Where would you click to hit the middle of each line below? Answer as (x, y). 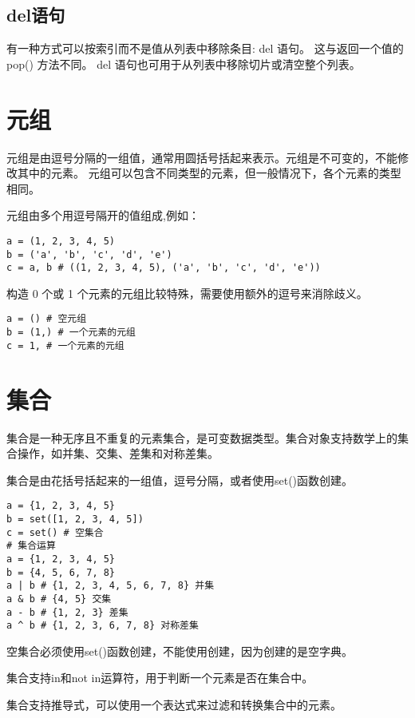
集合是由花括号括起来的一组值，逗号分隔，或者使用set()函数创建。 (180, 480)
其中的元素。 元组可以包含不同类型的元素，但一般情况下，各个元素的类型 (209, 173)
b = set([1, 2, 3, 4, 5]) (75, 519)
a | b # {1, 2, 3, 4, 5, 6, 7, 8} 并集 (111, 586)
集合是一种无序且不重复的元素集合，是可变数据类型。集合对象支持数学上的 (202, 437)
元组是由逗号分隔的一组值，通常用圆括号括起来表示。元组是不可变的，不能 (202, 157)
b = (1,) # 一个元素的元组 (71, 333)
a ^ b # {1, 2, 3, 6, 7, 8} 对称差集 (103, 626)
